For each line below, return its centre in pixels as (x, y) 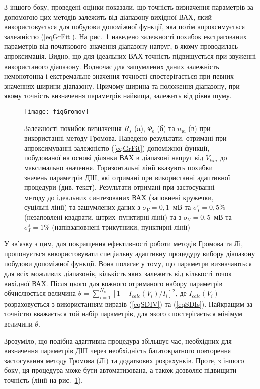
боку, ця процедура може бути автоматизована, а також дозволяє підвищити (120, 370)
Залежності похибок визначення (73, 128)
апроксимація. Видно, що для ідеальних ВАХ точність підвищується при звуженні (130, 56)
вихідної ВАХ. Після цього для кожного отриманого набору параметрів (113, 283)
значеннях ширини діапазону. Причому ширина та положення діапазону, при (122, 85)
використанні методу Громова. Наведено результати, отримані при (125, 138)
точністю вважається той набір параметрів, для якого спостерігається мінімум (123, 314)
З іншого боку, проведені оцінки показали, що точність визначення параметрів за (129, 7)
